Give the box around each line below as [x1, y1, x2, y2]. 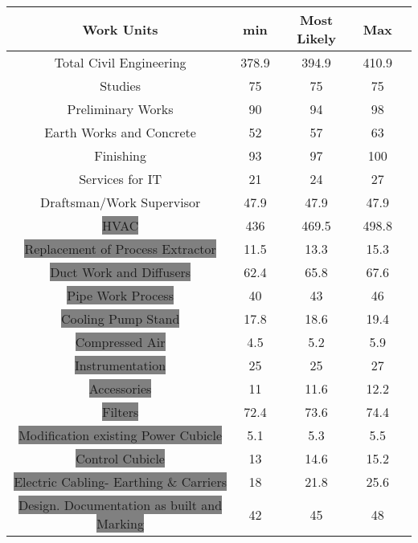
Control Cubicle [76, 449, 165, 467]
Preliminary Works [67, 100, 174, 118]
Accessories [88, 379, 152, 398]
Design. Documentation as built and [18, 496, 223, 514]
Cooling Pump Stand [60, 309, 180, 328]
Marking [96, 514, 144, 533]
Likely [297, 29, 336, 47]
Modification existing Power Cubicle [18, 426, 223, 444]
